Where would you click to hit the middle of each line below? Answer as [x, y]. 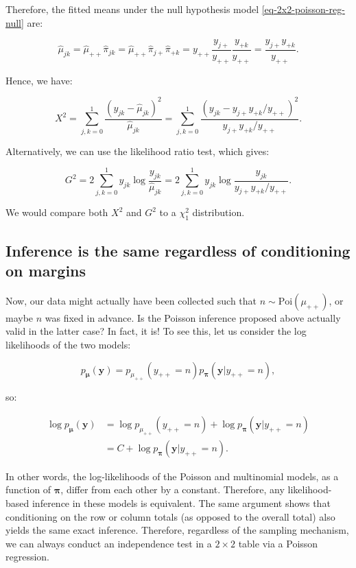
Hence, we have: [39, 80]
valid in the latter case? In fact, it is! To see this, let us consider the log [156, 331]
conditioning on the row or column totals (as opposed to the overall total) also [170, 516]
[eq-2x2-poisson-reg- [303, 9]
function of [28, 489]
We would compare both [57, 212]
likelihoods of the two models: [68, 344]
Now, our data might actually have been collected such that [131, 300]
